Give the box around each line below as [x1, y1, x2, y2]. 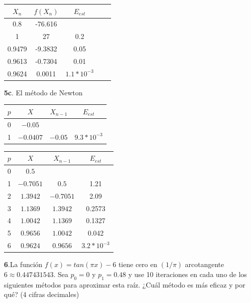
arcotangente [185, 259, 224, 270]
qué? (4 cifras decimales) [4, 289, 79, 300]
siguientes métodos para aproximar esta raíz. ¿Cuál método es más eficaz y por [4, 279, 246, 290]
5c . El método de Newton [4, 87, 83, 97]
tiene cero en [118, 259, 157, 270]
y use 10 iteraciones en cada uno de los [128, 269, 247, 279]
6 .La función [4, 259, 43, 270]
